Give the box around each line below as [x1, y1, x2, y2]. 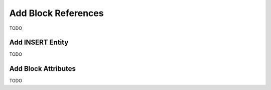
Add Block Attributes [9, 64, 76, 73]
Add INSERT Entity [9, 38, 69, 47]
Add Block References [9, 8, 104, 19]
